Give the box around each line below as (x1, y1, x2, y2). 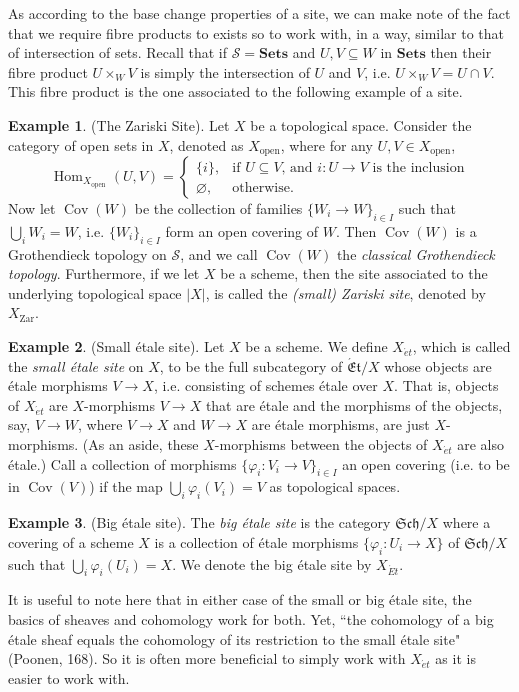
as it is (435, 648, 476, 669)
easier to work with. (8, 667, 130, 688)
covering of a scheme (8, 531, 134, 552)
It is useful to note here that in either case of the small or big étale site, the (8, 589, 472, 610)
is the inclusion (372, 160, 465, 175)
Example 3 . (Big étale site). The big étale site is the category (8, 512, 391, 533)
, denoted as (169, 134, 244, 155)
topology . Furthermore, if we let (8, 263, 200, 284)
